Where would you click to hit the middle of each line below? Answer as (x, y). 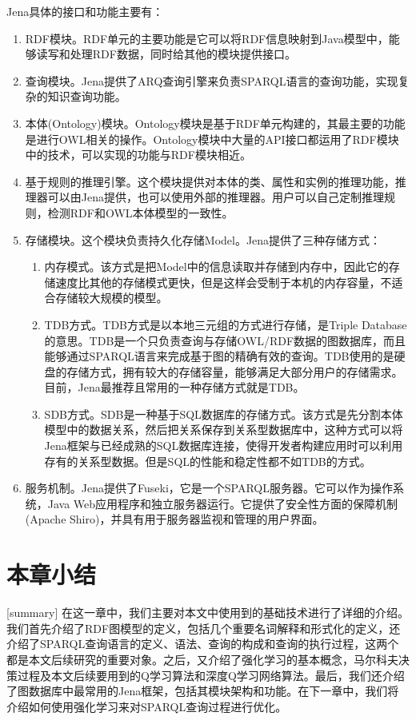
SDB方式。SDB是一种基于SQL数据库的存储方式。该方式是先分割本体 (224, 414)
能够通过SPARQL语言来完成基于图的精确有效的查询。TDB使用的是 (219, 356)
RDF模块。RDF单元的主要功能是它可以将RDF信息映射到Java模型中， (207, 38)
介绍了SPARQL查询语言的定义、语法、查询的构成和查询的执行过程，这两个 (203, 644)
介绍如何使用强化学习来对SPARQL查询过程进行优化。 (147, 706)
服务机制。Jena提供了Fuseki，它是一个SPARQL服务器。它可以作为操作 (209, 488)
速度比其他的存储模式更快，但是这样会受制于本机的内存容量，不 (224, 282)
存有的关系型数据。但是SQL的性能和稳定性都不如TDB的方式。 (208, 461)
